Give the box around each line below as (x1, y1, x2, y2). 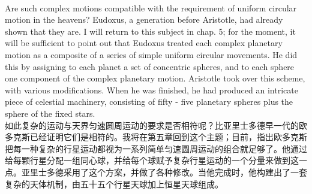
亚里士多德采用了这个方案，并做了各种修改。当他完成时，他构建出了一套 (21, 165, 307, 178)
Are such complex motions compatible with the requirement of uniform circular (5, 1, 297, 14)
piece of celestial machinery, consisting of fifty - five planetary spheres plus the (5, 95, 293, 108)
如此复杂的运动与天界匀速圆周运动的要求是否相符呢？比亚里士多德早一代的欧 (5, 119, 307, 131)
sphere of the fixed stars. (5, 107, 95, 119)
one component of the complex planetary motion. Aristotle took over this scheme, (5, 72, 305, 84)
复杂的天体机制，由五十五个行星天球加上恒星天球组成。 (5, 177, 223, 190)
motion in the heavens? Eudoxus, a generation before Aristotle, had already (5, 13, 283, 26)
